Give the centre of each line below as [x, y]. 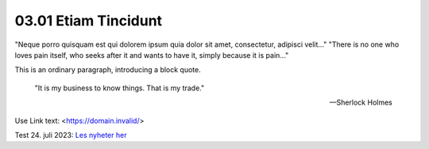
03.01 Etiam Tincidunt [89, 21]
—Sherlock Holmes [361, 102]
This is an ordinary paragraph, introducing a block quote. [108, 70]
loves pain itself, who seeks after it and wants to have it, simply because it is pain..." [152, 55]
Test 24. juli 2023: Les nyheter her [71, 135]
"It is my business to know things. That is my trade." [120, 88]
